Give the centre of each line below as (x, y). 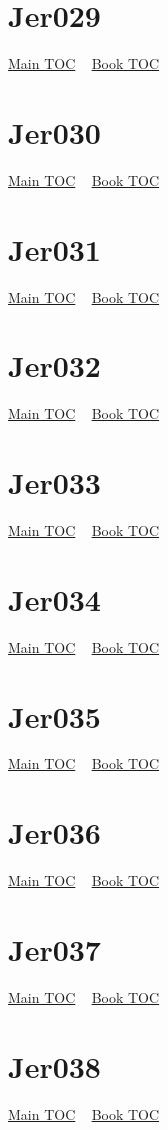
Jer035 (54, 715)
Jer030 (54, 131)
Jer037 (54, 948)
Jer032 (54, 365)
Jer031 (54, 248)
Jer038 (54, 1065)
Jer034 (54, 598)
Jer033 (54, 482)
